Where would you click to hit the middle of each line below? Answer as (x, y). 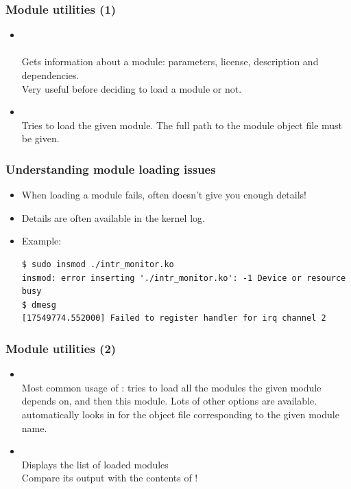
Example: (41, 241)
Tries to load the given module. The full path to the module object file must (182, 125)
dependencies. (50, 75)
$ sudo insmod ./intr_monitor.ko (98, 264)
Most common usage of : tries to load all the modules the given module (171, 387)
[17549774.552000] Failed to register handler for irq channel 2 (174, 318)
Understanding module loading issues (111, 169)
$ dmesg (39, 305)
